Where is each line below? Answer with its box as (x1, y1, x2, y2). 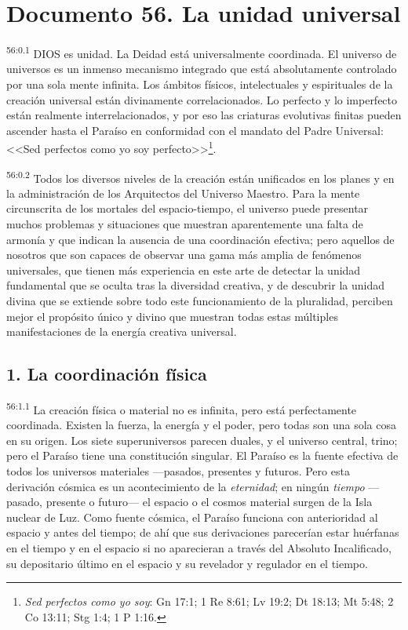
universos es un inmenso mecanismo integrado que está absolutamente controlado (6, 60, 397, 77)
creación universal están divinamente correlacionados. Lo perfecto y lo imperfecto (6, 91, 398, 107)
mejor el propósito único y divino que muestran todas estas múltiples (6, 308, 338, 324)
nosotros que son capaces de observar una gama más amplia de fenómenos (6, 246, 362, 263)
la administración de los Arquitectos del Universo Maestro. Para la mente (6, 184, 360, 201)
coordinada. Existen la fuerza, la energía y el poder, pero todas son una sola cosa (6, 417, 397, 433)
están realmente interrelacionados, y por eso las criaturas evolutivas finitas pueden (6, 107, 402, 123)
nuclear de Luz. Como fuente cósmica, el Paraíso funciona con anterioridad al (6, 508, 378, 525)
